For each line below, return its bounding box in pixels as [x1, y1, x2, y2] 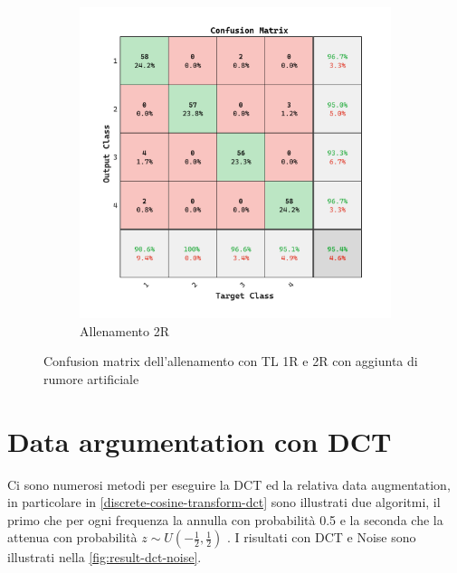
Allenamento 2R [80, 321, 169, 340]
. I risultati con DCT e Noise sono [226, 528, 416, 547]
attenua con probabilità [7, 528, 138, 547]
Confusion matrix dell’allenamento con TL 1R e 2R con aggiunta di [43, 352, 418, 371]
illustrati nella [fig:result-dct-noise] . [7, 548, 202, 567]
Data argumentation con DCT [7, 422, 392, 459]
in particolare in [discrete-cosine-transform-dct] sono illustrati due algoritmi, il [7, 493, 441, 512]
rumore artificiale [43, 369, 139, 388]
